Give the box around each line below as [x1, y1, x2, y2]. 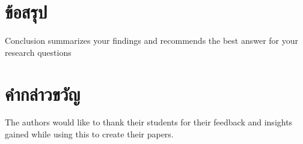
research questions [5, 46, 72, 58]
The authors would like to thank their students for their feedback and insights [5, 116, 293, 128]
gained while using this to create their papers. [5, 128, 174, 140]
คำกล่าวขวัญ [5, 81, 81, 106]
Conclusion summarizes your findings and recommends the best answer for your [5, 34, 299, 47]
